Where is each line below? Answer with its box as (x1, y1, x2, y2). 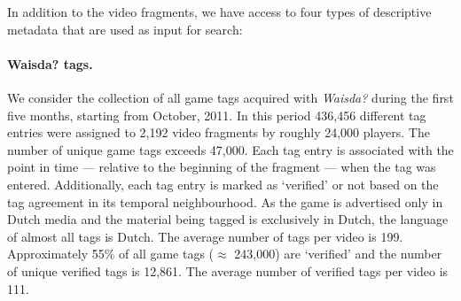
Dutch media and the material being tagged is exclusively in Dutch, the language (7, 210, 449, 228)
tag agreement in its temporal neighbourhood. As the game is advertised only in (7, 192, 443, 211)
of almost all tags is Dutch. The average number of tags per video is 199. (7, 227, 403, 245)
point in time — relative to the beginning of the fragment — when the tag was (7, 158, 436, 176)
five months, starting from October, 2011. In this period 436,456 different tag (7, 105, 426, 124)
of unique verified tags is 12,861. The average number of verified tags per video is (7, 261, 449, 280)
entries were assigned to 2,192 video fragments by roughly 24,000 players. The (7, 123, 430, 142)
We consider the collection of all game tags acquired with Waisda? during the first (7, 88, 454, 106)
